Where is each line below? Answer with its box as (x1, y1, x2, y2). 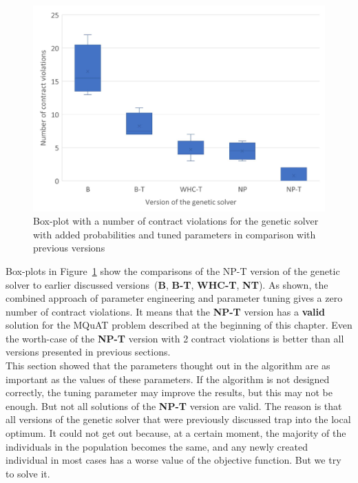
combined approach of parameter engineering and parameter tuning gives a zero (6, 291, 343, 305)
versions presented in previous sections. (6, 345, 171, 359)
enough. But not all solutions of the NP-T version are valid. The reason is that (6, 398, 342, 413)
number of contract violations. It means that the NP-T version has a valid (6, 304, 325, 318)
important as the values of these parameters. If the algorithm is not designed (6, 371, 330, 386)
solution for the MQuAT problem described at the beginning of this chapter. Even (6, 318, 352, 332)
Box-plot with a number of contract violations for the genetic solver (33, 214, 319, 228)
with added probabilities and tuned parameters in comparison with (33, 227, 316, 241)
